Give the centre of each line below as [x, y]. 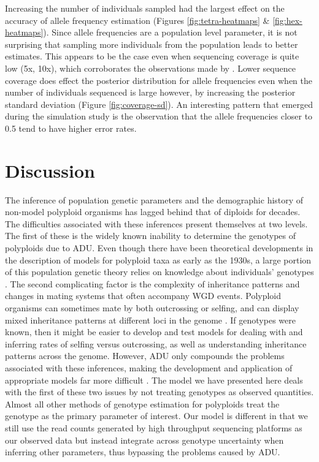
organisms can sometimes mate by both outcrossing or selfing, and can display [152, 308]
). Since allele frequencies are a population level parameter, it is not [170, 32]
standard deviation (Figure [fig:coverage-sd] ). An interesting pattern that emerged [159, 104]
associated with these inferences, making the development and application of [149, 367]
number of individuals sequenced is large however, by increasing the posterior [150, 92]
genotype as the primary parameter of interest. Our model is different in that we [156, 416]
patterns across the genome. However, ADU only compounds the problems [145, 356]
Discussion [50, 170]
